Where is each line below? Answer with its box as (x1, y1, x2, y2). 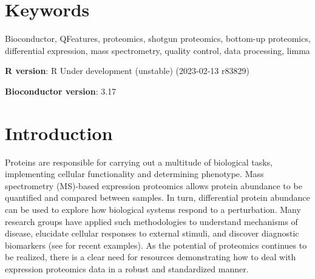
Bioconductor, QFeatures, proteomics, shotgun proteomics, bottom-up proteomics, (5, 32, 311, 45)
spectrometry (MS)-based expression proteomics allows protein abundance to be (5, 179, 302, 192)
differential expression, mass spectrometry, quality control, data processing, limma (5, 44, 310, 56)
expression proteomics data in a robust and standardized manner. (5, 262, 249, 275)
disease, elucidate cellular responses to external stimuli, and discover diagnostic (5, 227, 299, 240)
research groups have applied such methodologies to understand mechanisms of (5, 215, 298, 227)
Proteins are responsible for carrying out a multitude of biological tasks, (5, 155, 273, 168)
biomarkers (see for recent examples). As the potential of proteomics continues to (5, 238, 307, 251)
